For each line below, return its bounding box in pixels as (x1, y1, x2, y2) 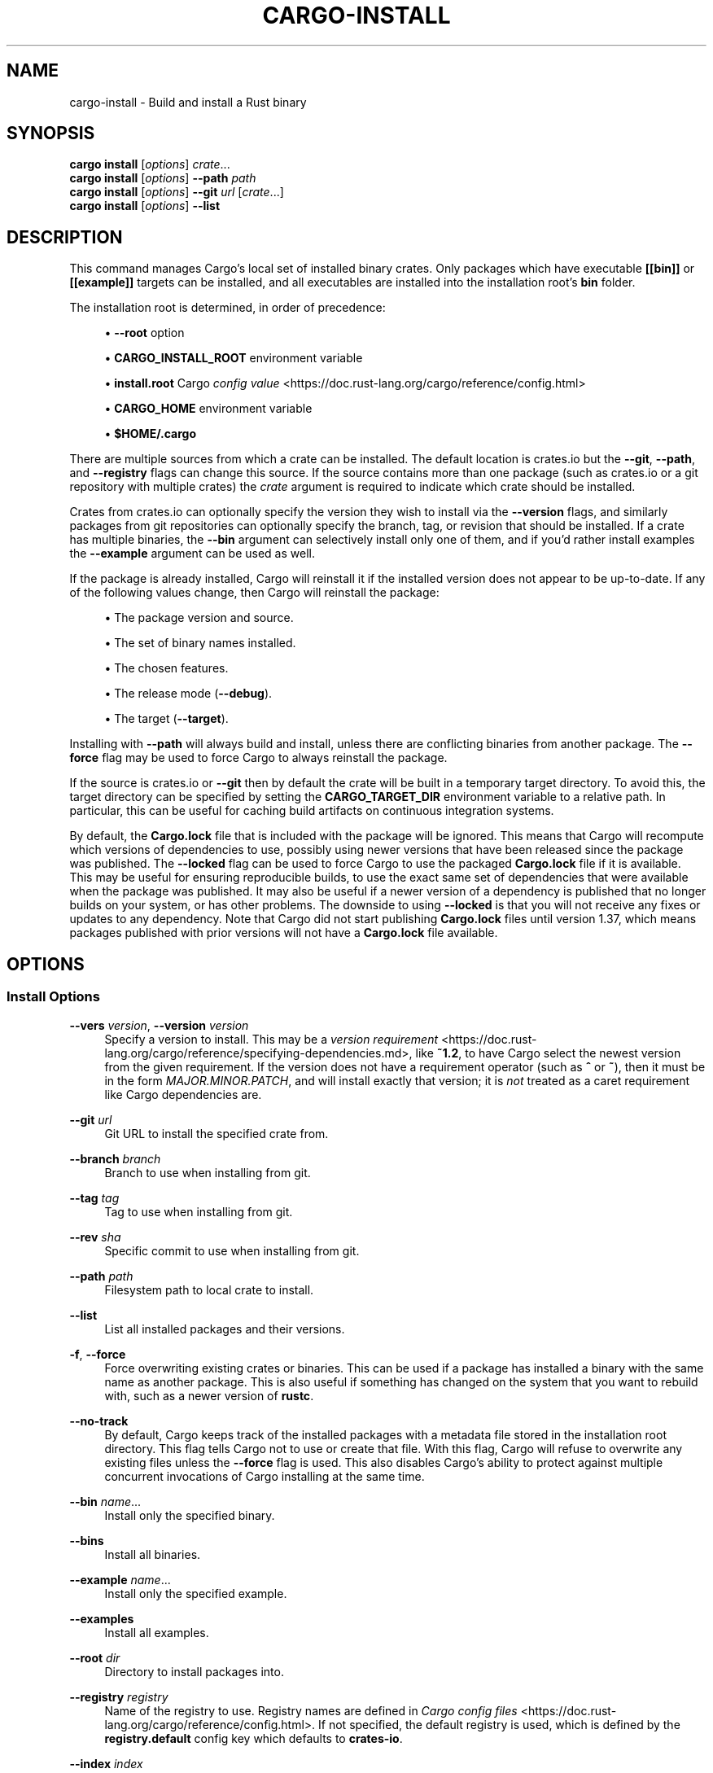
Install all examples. (104, 1625, 209, 1639)
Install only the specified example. (104, 1586, 287, 1600)
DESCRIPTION (7, 226, 123, 247)
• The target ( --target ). (104, 711, 229, 726)
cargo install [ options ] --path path (69, 171, 256, 186)
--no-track (69, 1413, 129, 1428)
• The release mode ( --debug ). (104, 686, 273, 701)
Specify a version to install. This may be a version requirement (104, 1031, 439, 1046)
